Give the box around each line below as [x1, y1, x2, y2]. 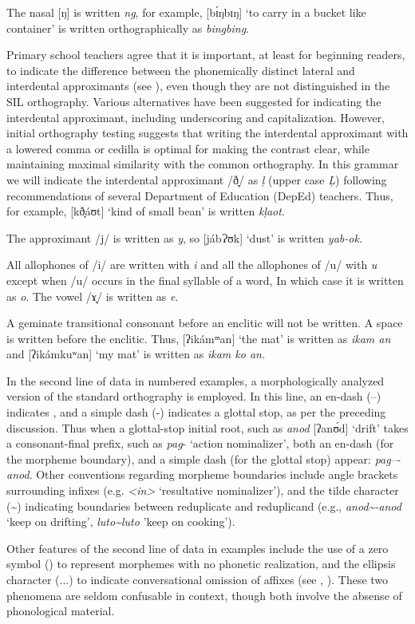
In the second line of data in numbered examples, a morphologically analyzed [6, 372, 385, 389]
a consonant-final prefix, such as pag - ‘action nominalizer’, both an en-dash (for [6, 435, 394, 452]
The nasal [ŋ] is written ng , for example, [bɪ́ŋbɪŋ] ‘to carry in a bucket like [6, 4, 366, 20]
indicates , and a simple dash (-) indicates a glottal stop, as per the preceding [6, 404, 386, 421]
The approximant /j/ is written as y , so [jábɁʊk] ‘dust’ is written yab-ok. [6, 229, 363, 246]
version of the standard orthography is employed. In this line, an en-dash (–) [6, 388, 381, 405]
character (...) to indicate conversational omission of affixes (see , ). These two [6, 571, 389, 587]
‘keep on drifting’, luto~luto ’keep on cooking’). [6, 513, 235, 530]
